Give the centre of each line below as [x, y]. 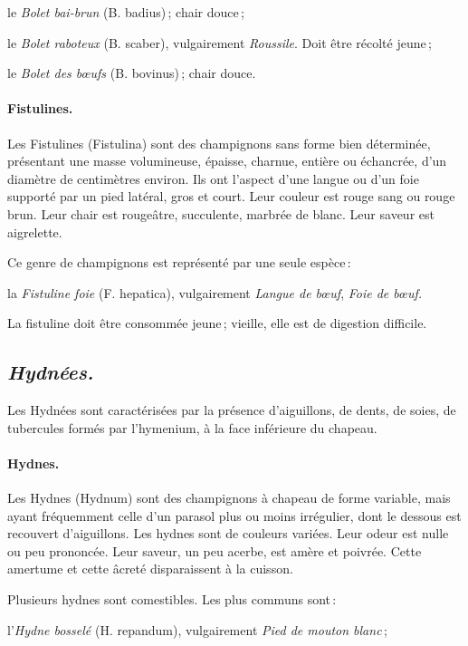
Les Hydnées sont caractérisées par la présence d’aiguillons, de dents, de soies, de [232, 410]
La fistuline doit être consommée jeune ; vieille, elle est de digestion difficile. [217, 323]
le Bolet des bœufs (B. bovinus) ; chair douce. [132, 73]
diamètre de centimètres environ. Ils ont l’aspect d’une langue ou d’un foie [213, 178]
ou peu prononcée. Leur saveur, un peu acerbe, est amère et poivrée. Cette [215, 550]
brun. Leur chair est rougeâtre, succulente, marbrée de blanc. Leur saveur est [221, 213]
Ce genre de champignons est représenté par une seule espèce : [179, 262]
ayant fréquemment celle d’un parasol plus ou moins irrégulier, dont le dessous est [234, 515]
